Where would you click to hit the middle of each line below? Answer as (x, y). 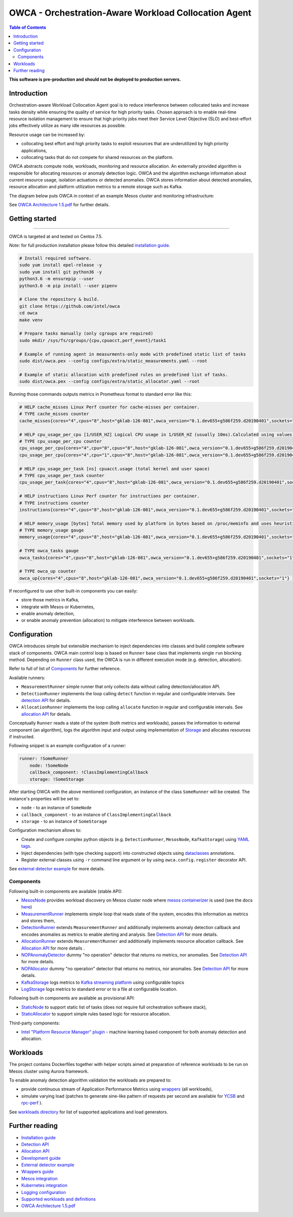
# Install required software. (55, 258)
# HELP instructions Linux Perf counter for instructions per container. (109, 496)
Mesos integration (40, 1178)
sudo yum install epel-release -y (61, 265)
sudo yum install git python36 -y (61, 272)
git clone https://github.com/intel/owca (70, 306)
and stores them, (38, 921)
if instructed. (22, 736)
